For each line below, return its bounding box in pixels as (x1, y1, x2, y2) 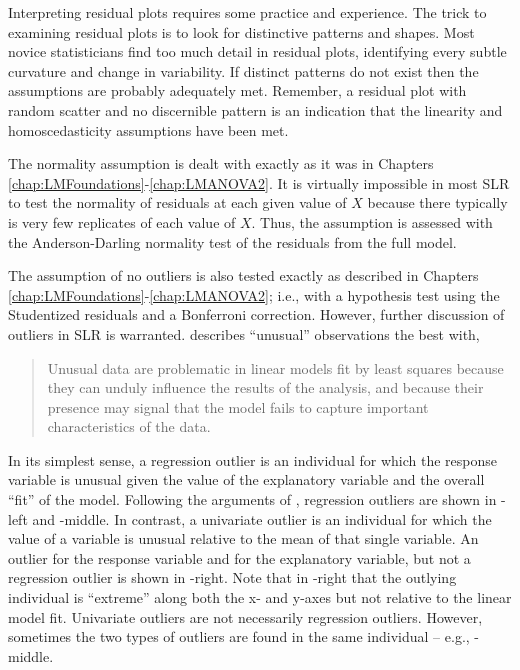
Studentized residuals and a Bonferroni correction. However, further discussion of (8, 304, 505, 325)
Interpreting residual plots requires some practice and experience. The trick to (8, 2, 487, 22)
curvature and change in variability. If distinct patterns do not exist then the (8, 60, 479, 81)
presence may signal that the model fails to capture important (47, 396, 429, 417)
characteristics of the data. (47, 416, 211, 437)
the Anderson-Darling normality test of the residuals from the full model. (8, 231, 457, 252)
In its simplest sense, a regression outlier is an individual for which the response (8, 449, 498, 470)
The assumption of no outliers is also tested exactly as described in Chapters (8, 265, 479, 286)
